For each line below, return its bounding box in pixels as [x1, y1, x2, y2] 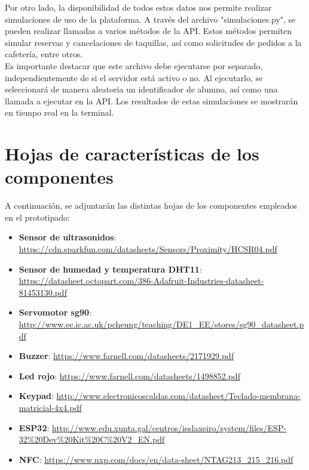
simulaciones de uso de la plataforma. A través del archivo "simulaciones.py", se [5, 13, 296, 25]
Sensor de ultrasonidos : [19, 231, 117, 243]
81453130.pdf [19, 286, 67, 298]
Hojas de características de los [5, 141, 259, 166]
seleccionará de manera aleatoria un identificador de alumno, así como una [5, 83, 278, 95]
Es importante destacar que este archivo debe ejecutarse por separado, [5, 59, 263, 72]
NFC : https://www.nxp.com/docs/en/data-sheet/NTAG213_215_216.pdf [19, 453, 293, 465]
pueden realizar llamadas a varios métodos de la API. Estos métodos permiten [5, 24, 292, 37]
